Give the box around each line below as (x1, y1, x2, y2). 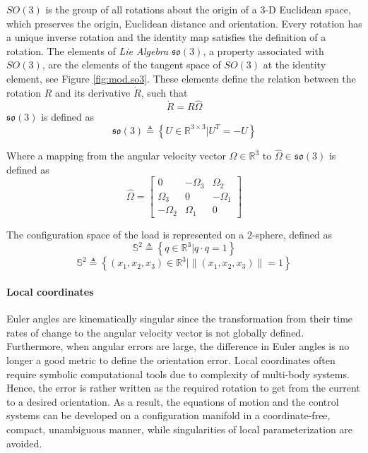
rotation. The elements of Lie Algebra (6, 43, 169, 58)
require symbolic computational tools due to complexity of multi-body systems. (6, 366, 350, 381)
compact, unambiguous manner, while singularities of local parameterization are (6, 421, 353, 436)
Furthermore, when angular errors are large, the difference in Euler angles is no (6, 339, 350, 354)
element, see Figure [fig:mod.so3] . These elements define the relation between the (6, 71, 356, 85)
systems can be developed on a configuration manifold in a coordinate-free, (6, 408, 331, 423)
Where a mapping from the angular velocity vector (6, 148, 226, 163)
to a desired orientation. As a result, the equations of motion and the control (6, 394, 339, 409)
